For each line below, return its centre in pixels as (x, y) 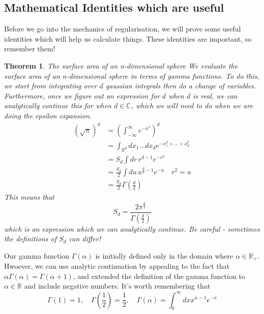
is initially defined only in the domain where (164, 255)
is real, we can (215, 95)
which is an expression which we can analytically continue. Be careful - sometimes (132, 228)
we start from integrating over (51, 86)
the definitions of (31, 239)
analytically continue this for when (58, 105)
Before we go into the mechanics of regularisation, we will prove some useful (123, 29)
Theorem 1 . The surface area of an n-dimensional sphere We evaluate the (121, 65)
